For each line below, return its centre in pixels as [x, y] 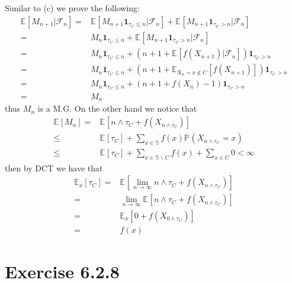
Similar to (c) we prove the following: [72, 8]
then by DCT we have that [54, 167]
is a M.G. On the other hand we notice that [117, 108]
